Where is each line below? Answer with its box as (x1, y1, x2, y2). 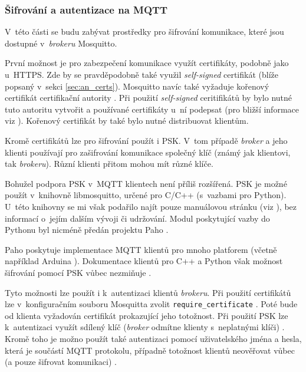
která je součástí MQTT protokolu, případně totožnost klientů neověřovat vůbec (5, 344, 295, 356)
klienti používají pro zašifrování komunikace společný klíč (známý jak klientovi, (5, 146, 291, 158)
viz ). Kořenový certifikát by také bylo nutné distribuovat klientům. (5, 114, 249, 127)
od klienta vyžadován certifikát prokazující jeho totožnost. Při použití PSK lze (5, 309, 288, 321)
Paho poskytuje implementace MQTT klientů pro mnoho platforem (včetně (5, 243, 277, 255)
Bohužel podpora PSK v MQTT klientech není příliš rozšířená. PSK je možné (5, 177, 287, 189)
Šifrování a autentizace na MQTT (5, 2, 168, 17)
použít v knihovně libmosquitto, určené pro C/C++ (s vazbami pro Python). (5, 189, 287, 201)
